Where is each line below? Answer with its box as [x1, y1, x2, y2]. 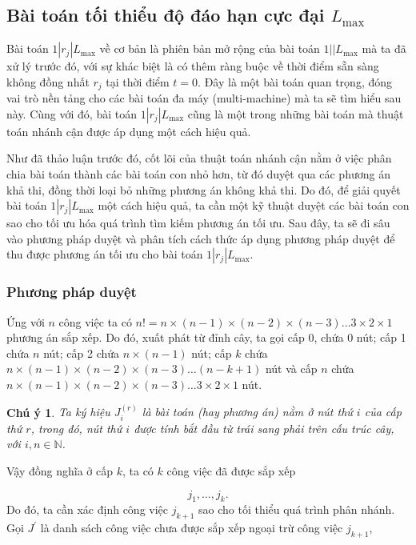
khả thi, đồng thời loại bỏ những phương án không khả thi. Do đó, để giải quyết [6, 181, 401, 198]
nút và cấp [265, 360, 318, 377]
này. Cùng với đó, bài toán [6, 105, 137, 122]
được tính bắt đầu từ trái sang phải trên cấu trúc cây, [134, 419, 394, 436]
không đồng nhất [6, 73, 90, 90]
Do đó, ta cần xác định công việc [6, 501, 169, 518]
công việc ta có [58, 313, 132, 330]
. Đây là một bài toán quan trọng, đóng [198, 73, 393, 90]
